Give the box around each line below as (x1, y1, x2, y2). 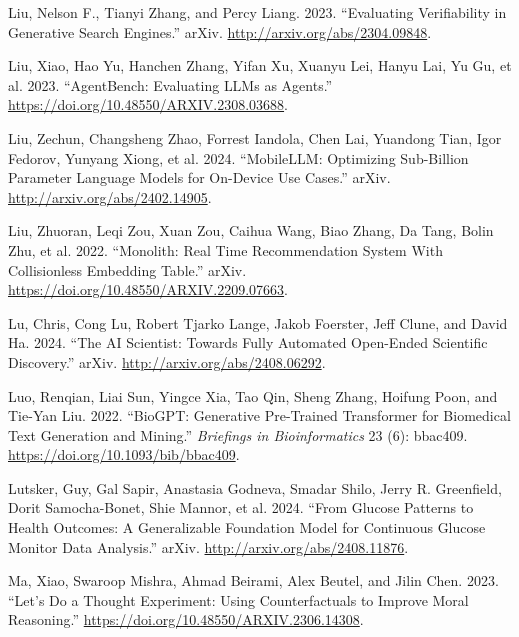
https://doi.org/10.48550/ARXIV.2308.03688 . (8, 94, 288, 115)
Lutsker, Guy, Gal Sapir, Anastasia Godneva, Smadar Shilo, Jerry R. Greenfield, (8, 477, 502, 498)
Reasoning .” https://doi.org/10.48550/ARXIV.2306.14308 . (8, 609, 364, 630)
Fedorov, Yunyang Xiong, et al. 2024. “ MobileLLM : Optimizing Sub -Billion (8, 147, 469, 168)
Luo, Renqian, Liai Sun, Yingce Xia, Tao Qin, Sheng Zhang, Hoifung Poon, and (8, 385, 498, 406)
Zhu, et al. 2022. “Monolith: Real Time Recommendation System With (8, 239, 443, 260)
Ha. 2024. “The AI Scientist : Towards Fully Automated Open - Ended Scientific (8, 332, 488, 353)
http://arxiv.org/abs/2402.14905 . (8, 186, 212, 207)
